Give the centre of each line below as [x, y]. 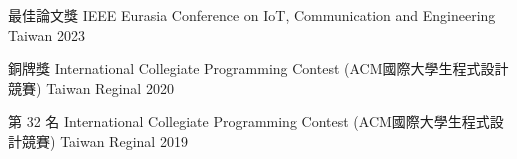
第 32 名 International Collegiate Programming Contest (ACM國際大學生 [235, 121]
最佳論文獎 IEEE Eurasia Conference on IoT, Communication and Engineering [252, 15]
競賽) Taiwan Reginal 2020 [91, 87]
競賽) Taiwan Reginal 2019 [104, 140]
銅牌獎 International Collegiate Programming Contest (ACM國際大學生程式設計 [258, 68]
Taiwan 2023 [47, 34]
